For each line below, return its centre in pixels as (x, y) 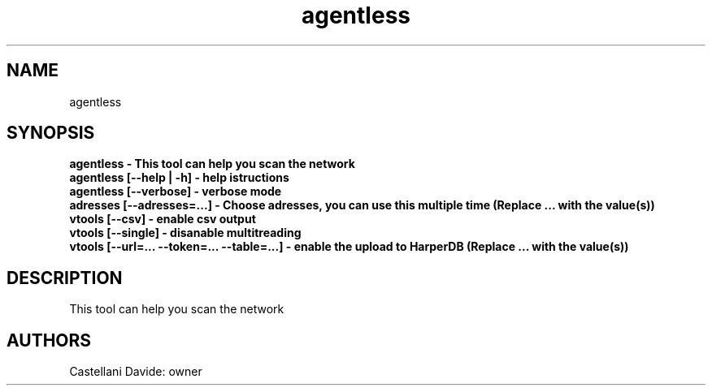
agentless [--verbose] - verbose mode (176, 192)
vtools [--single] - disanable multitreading (185, 233)
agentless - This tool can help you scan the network (212, 164)
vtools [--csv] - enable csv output (163, 219)
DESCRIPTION (65, 278)
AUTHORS (49, 340)
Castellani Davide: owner (136, 372)
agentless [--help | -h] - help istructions (179, 178)
